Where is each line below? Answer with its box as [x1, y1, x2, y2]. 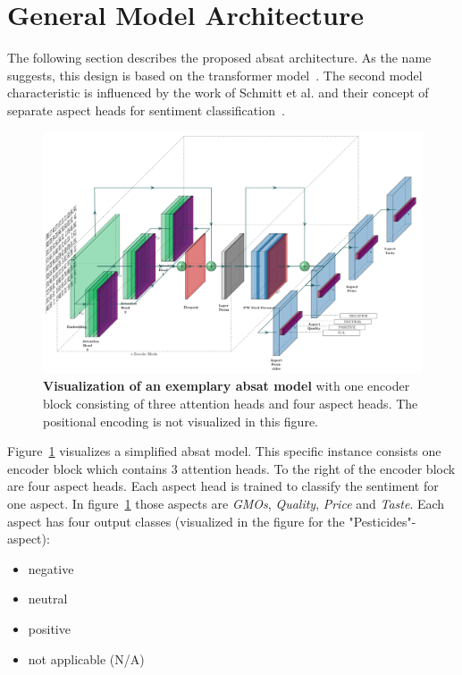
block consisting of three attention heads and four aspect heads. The [43, 394, 418, 413]
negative [28, 559, 74, 578]
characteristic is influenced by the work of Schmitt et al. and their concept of [7, 83, 429, 102]
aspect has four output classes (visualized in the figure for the [7, 511, 345, 530]
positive [28, 620, 71, 637]
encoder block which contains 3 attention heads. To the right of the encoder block [7, 459, 456, 477]
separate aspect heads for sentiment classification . [7, 100, 285, 119]
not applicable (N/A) [28, 649, 145, 668]
